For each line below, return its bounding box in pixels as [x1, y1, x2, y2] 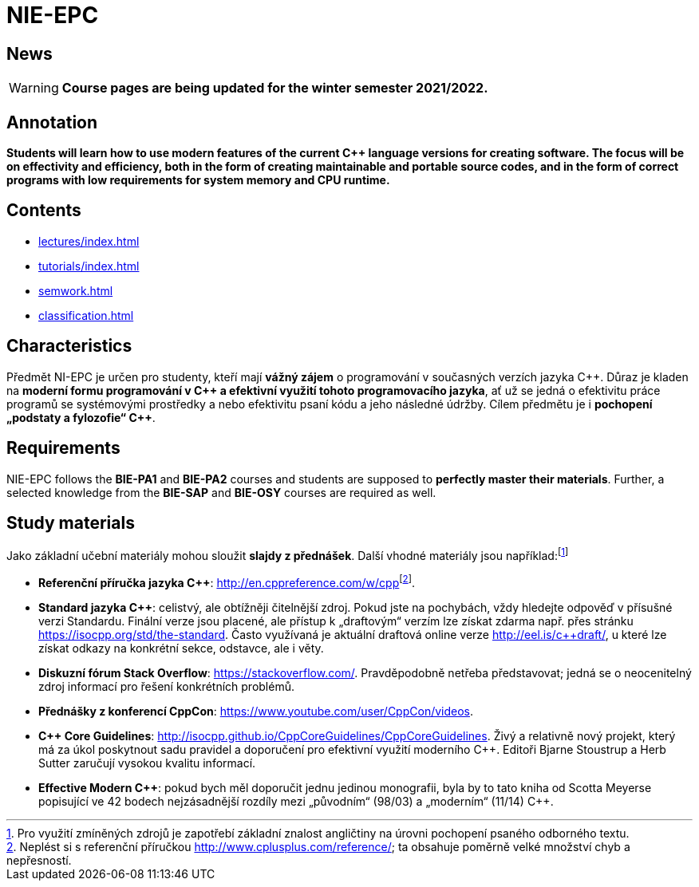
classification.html [38, 308, 134, 322]
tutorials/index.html [38, 258, 140, 273]
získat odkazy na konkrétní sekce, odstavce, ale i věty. [38, 641, 324, 655]
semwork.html [38, 283, 113, 298]
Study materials [6, 512, 135, 533]
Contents [6, 200, 81, 221]
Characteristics [6, 336, 132, 357]
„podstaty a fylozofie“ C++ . [6, 410, 156, 424]
